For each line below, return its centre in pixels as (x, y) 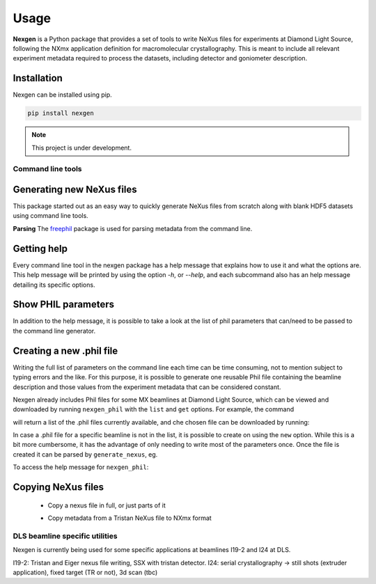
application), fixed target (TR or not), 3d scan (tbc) (85, 572)
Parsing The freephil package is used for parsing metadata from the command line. (133, 228)
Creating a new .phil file (65, 350)
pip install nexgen (61, 113)
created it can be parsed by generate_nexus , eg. (85, 454)
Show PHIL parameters (64, 305)
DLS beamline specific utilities (65, 536)
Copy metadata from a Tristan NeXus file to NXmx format (130, 518)
